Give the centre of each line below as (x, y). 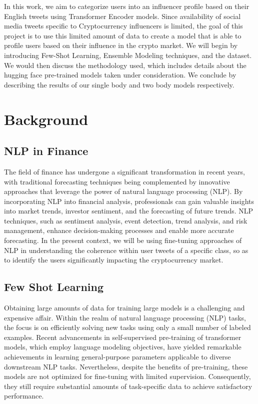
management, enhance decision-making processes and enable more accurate (119, 230)
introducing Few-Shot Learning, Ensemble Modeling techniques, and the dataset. (128, 55)
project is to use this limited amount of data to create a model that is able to (123, 35)
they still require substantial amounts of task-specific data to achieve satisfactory (128, 386)
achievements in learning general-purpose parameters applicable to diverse (117, 357)
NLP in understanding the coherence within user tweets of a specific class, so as (126, 250)
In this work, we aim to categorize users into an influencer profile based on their (127, 6)
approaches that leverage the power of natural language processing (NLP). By (123, 191)
